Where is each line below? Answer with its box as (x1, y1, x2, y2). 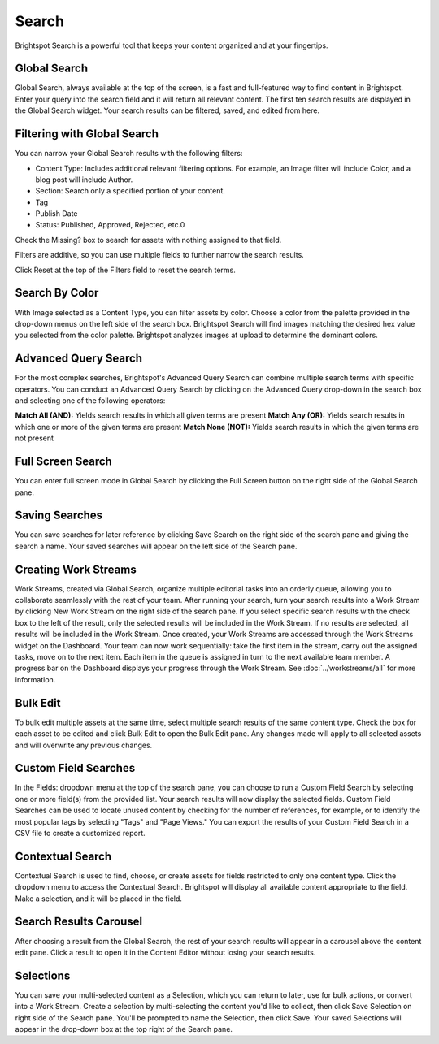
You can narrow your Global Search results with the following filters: (15, 149, 243, 158)
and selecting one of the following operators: (15, 396, 166, 405)
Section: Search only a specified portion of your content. (35, 186, 225, 196)
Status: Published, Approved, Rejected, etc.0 (35, 220, 185, 230)
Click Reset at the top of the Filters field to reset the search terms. (15, 265, 236, 275)
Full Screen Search (15, 455, 113, 469)
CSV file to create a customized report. (15, 828, 146, 838)
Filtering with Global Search (15, 127, 159, 141)
